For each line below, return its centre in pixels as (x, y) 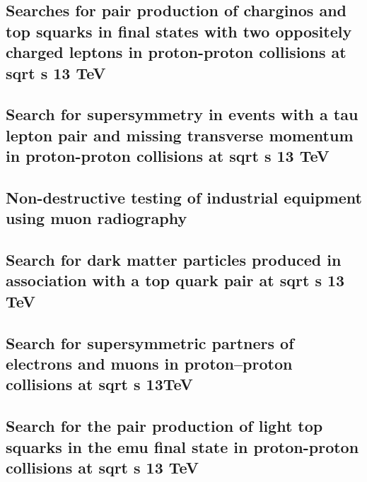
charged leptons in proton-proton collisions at (176, 52)
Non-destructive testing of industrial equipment (184, 197)
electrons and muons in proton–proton (149, 364)
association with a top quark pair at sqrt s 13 (175, 280)
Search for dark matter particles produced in (174, 260)
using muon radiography (97, 218)
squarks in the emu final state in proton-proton (182, 446)
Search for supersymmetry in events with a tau (182, 114)
